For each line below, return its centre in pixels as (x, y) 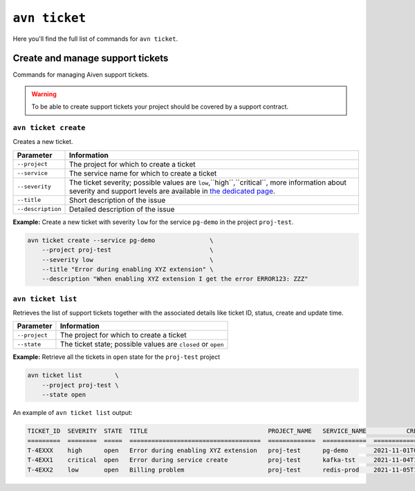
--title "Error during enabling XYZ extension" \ (128, 269)
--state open (64, 395)
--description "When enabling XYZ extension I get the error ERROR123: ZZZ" (175, 279)
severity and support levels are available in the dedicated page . (172, 191)
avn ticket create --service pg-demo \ (120, 240)
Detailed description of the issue (122, 209)
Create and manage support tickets (91, 58)
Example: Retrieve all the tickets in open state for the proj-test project (117, 357)
